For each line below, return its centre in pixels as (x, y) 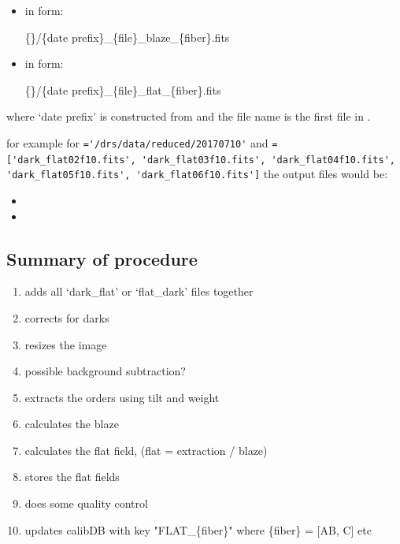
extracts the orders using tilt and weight (122, 397)
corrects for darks (67, 317)
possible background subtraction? (105, 371)
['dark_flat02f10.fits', (71, 160)
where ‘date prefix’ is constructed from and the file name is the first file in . (189, 116)
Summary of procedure (102, 258)
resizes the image (66, 344)
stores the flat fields (72, 477)
